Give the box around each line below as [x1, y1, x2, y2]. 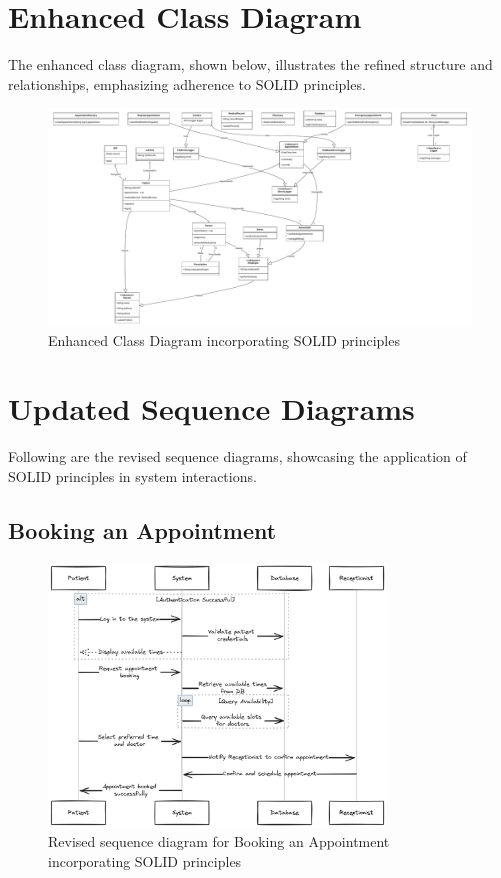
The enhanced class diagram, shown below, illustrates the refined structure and [8, 54, 493, 75]
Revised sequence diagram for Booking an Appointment [48, 831, 390, 852]
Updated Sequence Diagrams [8, 388, 415, 429]
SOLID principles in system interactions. [8, 466, 257, 487]
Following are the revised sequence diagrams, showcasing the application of [8, 446, 467, 467]
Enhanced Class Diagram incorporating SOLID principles [48, 329, 400, 350]
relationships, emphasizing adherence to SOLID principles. [8, 73, 366, 94]
